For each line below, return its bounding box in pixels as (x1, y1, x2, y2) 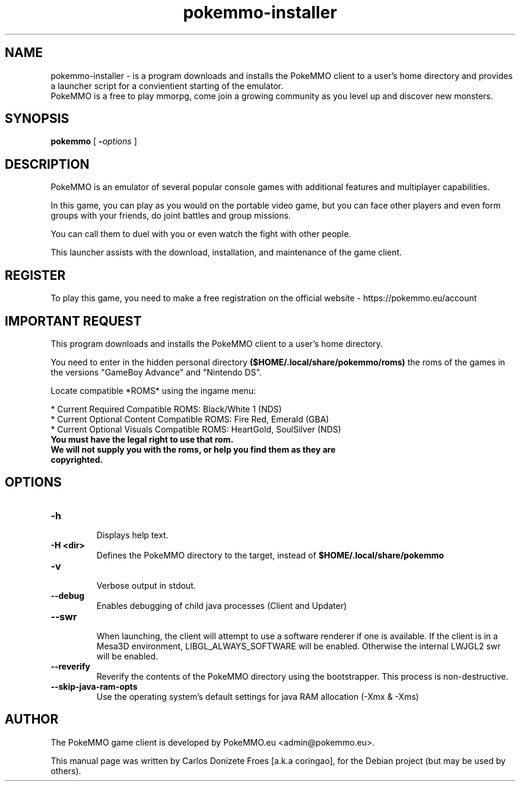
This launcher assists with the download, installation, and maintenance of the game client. (50, 247, 402, 258)
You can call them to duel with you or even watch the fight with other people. (50, 229, 351, 239)
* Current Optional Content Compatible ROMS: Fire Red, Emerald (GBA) (50, 413, 329, 424)
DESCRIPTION (5, 156, 90, 172)
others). (50, 765, 81, 776)
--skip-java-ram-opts (50, 681, 138, 692)
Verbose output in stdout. (96, 580, 196, 591)
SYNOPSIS (5, 111, 69, 127)
